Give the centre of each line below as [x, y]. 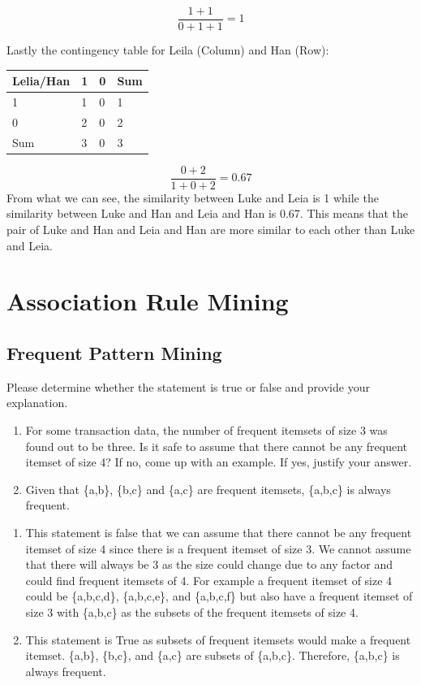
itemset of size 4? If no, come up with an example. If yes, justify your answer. [219, 462]
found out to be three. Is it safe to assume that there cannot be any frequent [216, 446]
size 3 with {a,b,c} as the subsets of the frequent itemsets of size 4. [192, 611]
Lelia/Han [41, 81]
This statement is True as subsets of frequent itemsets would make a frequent [218, 639]
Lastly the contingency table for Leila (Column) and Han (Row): [168, 50]
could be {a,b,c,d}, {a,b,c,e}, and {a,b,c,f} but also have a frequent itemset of [219, 596]
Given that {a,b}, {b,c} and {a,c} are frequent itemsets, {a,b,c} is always [208, 489]
